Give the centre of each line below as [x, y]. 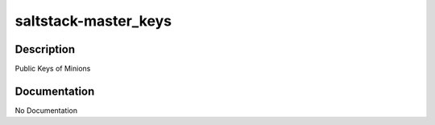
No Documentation [46, 110]
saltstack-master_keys [93, 21]
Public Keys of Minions [53, 69]
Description [45, 49]
